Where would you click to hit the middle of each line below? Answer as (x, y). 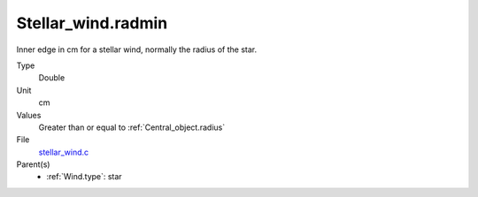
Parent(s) (33, 164)
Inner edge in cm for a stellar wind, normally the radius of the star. (136, 49)
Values (29, 115)
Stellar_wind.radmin (92, 23)
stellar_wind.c (64, 152)
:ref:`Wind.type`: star (85, 177)
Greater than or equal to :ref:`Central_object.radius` (132, 127)
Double (52, 78)
